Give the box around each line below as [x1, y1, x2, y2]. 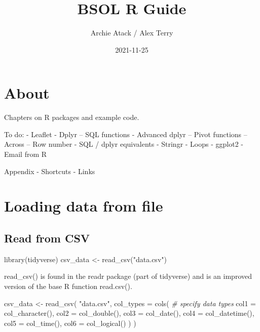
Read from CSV [4, 230, 90, 245]
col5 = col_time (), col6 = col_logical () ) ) [4, 317, 136, 328]
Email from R [4, 149, 47, 159]
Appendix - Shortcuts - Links [4, 165, 95, 176]
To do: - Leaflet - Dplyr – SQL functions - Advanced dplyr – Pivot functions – [4, 129, 247, 139]
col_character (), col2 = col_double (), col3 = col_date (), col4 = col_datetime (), [4, 308, 254, 318]
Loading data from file [4, 195, 163, 216]
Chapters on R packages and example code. [4, 112, 139, 122]
